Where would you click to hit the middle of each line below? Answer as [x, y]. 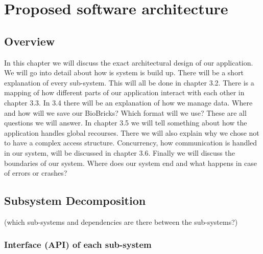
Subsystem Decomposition [75, 200]
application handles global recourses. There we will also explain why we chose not [132, 132]
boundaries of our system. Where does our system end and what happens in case [131, 163]
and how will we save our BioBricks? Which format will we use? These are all [125, 112]
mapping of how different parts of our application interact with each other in [124, 92]
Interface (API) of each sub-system [78, 245]
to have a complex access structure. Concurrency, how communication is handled [131, 143]
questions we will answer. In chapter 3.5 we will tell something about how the [126, 123]
